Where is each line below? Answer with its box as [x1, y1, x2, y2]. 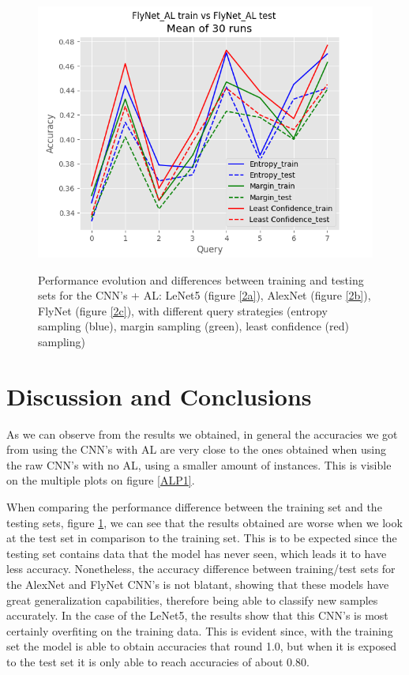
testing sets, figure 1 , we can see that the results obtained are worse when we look [6, 514, 403, 530]
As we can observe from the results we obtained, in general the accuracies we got [6, 425, 398, 442]
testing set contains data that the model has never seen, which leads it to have [6, 545, 387, 561]
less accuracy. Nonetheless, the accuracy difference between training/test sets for [6, 560, 396, 577]
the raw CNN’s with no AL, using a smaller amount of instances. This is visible [6, 456, 392, 473]
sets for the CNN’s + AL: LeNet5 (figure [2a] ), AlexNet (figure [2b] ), [38, 287, 371, 304]
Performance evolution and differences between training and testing [38, 271, 364, 288]
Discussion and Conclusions [6, 379, 312, 412]
